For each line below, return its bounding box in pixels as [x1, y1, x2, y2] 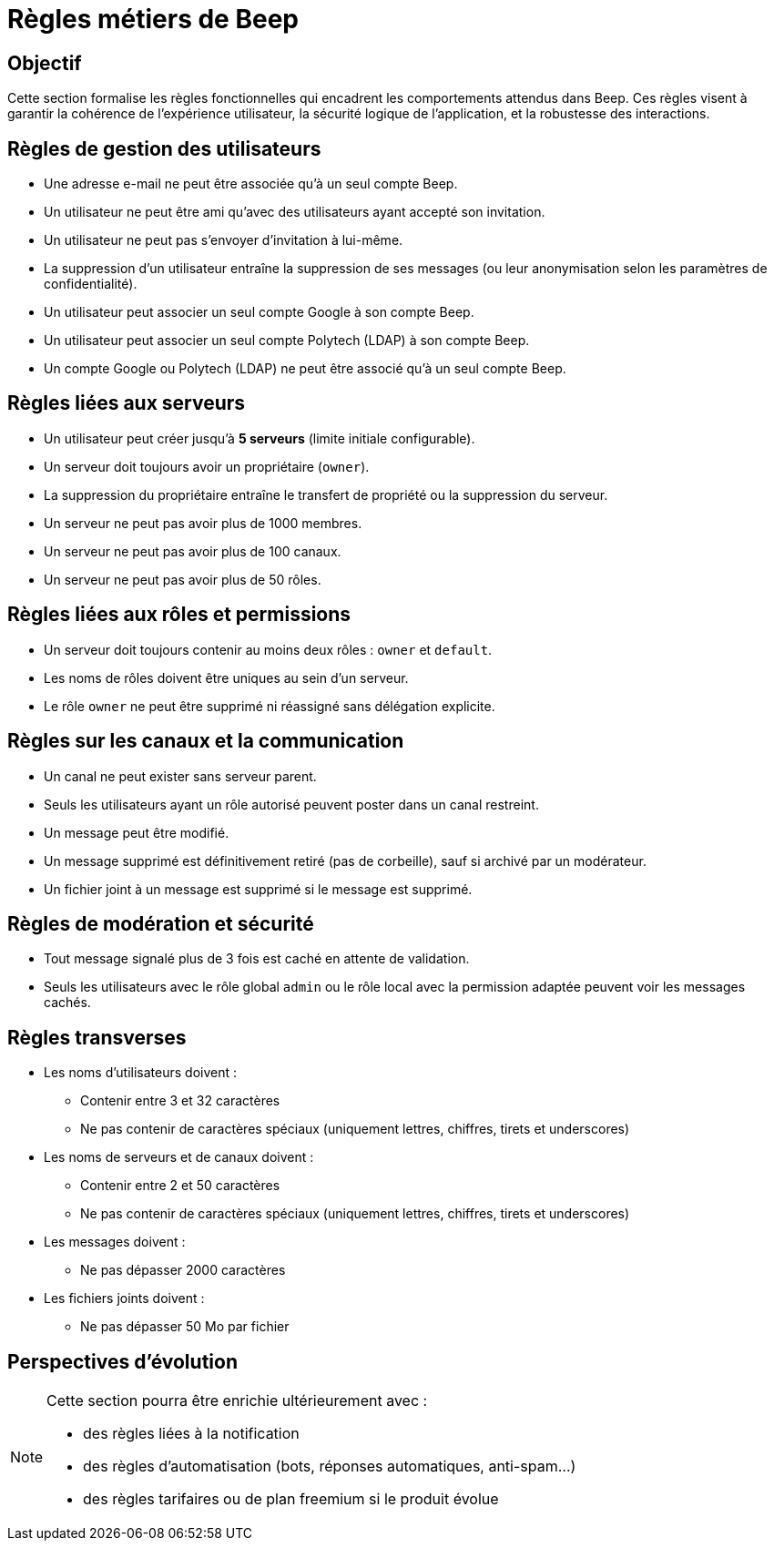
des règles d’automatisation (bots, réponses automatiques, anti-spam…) [83, 1457, 576, 1476]
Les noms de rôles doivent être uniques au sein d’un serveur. [44, 669, 409, 686]
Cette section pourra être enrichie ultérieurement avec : [46, 1391, 428, 1411]
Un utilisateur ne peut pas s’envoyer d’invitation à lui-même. [44, 232, 403, 249]
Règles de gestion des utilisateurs [7, 137, 321, 160]
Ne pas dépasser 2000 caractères [80, 1262, 286, 1278]
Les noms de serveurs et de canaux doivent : [44, 1149, 314, 1166]
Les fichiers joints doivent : [44, 1290, 205, 1307]
